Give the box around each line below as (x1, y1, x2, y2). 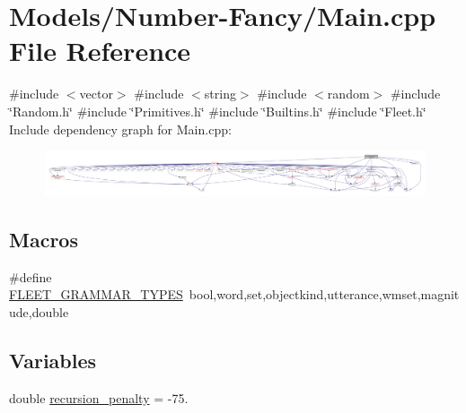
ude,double (9, 303, 69, 321)
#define (9, 267, 52, 286)
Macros (9, 226, 78, 253)
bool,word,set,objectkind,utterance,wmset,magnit (189, 285, 460, 304)
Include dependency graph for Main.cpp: (9, 119, 232, 138)
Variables (9, 346, 97, 374)
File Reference (9, 32, 191, 69)
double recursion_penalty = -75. (9, 388, 189, 407)
